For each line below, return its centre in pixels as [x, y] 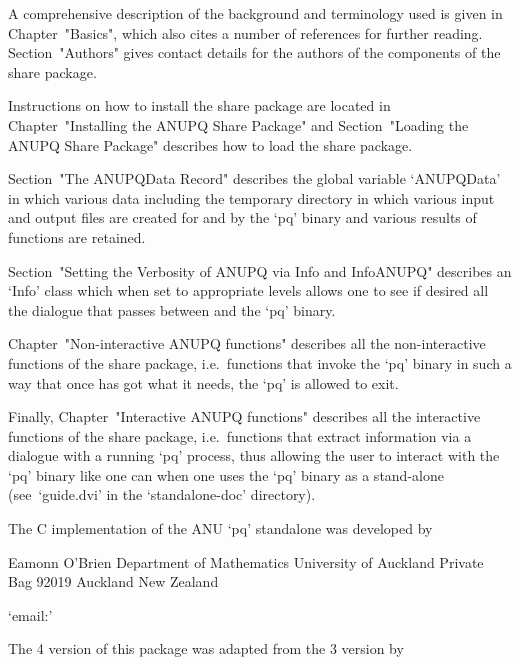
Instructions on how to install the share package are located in [199, 105]
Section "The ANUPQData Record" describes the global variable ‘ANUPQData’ [254, 178]
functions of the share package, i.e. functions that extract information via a [240, 435]
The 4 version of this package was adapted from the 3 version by [206, 648]
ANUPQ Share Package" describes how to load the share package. [210, 144]
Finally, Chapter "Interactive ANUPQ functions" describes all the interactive [244, 416]
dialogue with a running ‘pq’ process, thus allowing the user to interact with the [254, 455]
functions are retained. [77, 236]
